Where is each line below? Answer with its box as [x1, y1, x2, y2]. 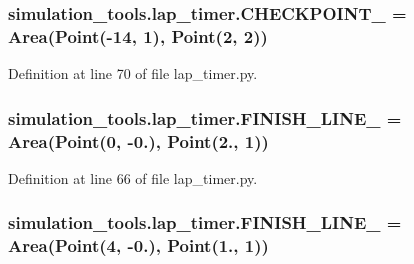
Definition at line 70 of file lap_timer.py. [8, 63, 258, 84]
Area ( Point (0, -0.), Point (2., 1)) [8, 128, 269, 153]
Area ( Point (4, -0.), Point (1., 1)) [8, 233, 269, 258]
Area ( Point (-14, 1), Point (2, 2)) [8, 23, 268, 48]
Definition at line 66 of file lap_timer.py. [8, 167, 258, 188]
